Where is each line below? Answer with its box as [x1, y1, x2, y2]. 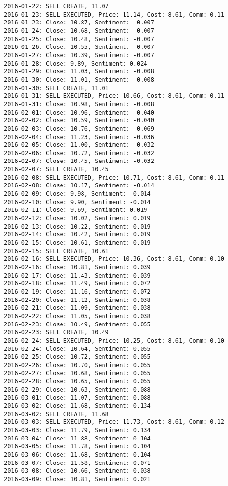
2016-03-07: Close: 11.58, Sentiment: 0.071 [4, 459, 151, 466]
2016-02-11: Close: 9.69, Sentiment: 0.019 [4, 207, 147, 214]
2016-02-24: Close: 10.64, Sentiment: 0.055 [4, 345, 151, 352]
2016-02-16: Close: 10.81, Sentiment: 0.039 [4, 264, 151, 271]
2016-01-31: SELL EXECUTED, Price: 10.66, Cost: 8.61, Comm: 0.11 [4, 93, 225, 100]
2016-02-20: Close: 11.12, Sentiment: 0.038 [4, 296, 151, 303]
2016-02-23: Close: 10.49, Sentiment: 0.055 [4, 321, 151, 328]
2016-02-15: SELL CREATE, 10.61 [4, 247, 109, 255]
